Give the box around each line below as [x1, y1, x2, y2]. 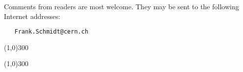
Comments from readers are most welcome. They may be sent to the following [4, 1, 239, 11]
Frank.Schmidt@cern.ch [14, 28, 88, 36]
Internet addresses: [4, 11, 60, 21]
